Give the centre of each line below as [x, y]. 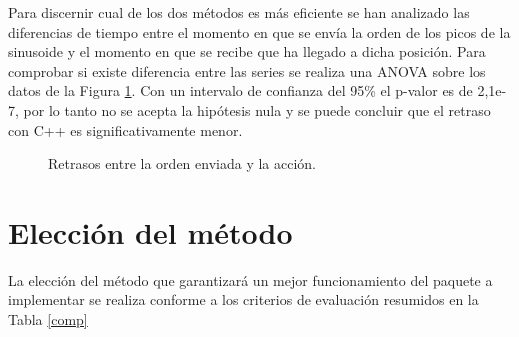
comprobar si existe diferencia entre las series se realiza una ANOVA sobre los [247, 70]
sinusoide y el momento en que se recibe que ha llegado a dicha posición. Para [247, 51]
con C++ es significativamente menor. [125, 129]
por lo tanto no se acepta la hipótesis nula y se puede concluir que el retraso [257, 109]
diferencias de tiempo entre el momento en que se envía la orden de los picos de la [259, 31]
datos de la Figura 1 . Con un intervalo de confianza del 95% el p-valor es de [240, 90]
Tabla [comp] [48, 319]
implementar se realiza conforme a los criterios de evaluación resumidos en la [243, 299]
